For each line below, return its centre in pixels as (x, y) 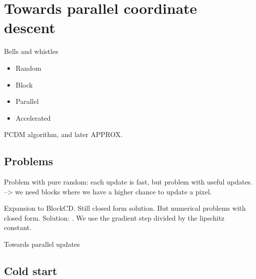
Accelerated (33, 117)
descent (30, 27)
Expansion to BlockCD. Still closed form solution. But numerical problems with (125, 208)
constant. (18, 227)
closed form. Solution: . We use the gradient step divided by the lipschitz (114, 217)
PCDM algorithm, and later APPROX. (63, 134)
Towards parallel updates (42, 244)
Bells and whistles (31, 51)
